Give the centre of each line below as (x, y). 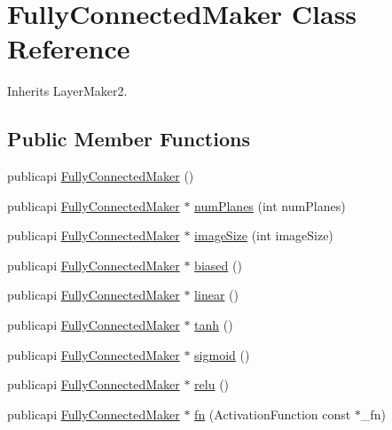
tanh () (214, 325)
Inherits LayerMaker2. (67, 91)
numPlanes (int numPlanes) (270, 205)
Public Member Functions (129, 139)
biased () (218, 265)
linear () (216, 295)
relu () (212, 384)
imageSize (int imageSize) (264, 235)
